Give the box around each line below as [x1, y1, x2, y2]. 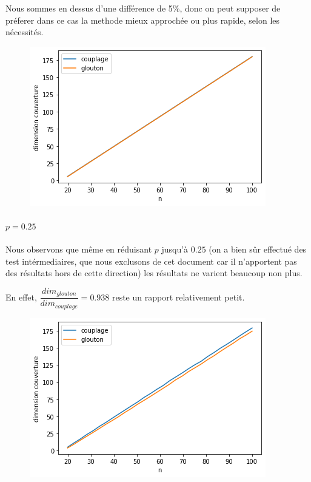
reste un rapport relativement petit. [112, 290, 245, 303]
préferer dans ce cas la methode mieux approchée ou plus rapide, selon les [5, 13, 280, 26]
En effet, [5, 290, 37, 303]
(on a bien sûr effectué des [209, 243, 307, 256]
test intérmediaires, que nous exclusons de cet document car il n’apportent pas [5, 254, 297, 267]
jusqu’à [161, 243, 189, 256]
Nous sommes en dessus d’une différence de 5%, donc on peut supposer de [5, 2, 281, 14]
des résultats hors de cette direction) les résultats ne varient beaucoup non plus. [5, 266, 303, 279]
